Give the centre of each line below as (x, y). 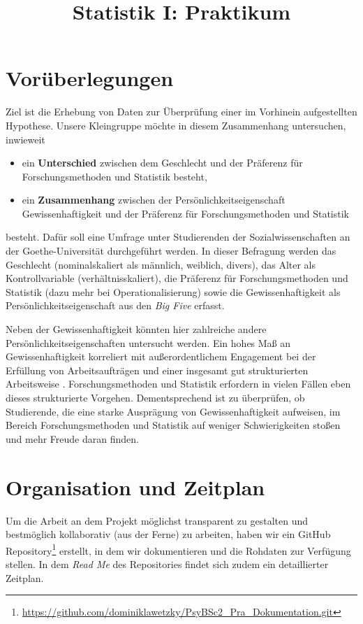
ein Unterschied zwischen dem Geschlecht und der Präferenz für (162, 163)
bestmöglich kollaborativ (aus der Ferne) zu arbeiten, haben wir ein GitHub (168, 534)
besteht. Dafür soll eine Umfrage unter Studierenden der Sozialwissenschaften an (178, 237)
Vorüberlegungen (90, 78)
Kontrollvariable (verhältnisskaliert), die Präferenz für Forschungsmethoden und (177, 278)
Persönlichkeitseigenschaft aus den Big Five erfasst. (115, 305)
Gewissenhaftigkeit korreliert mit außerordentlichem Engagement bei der (161, 356)
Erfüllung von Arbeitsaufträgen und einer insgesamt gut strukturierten (157, 370)
